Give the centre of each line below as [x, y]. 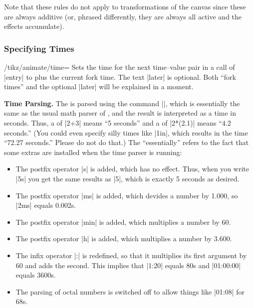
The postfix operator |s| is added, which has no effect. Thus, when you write [132, 169]
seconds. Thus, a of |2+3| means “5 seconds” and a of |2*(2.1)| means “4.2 [118, 122]
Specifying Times [39, 48]
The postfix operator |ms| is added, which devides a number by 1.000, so [127, 195]
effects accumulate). [34, 26]
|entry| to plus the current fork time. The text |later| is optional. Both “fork [120, 77]
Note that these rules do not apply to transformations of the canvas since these [125, 6]
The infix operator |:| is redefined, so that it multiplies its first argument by [131, 255]
